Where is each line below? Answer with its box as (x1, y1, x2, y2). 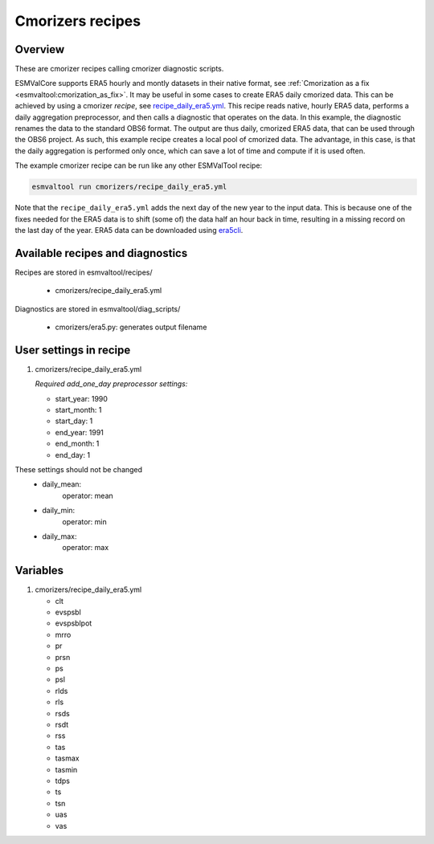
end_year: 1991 (55, 427, 104, 437)
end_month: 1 (55, 438, 100, 449)
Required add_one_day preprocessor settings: (35, 379, 188, 389)
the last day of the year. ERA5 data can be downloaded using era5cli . (14, 225, 244, 234)
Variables (14, 564, 64, 577)
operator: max (62, 543, 109, 552)
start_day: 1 (55, 416, 93, 426)
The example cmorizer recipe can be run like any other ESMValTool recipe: (14, 161, 263, 170)
